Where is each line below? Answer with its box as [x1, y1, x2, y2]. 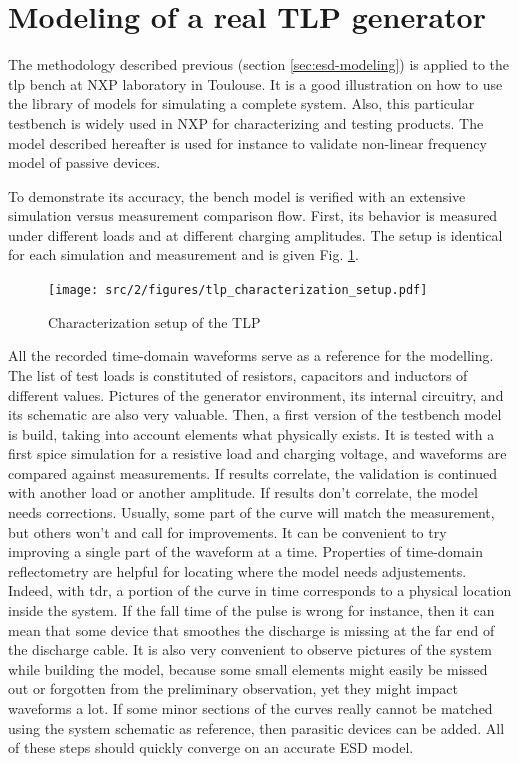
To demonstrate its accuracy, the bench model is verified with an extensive [8, 185, 466, 206]
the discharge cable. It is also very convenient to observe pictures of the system [8, 639, 493, 660]
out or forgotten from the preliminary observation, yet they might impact [8, 678, 458, 699]
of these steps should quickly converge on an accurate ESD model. [8, 737, 414, 758]
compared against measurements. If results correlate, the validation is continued [8, 462, 498, 483]
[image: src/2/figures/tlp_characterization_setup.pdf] [48, 283, 428, 298]
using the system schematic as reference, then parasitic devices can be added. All [8, 717, 505, 738]
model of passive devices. [8, 152, 161, 173]
